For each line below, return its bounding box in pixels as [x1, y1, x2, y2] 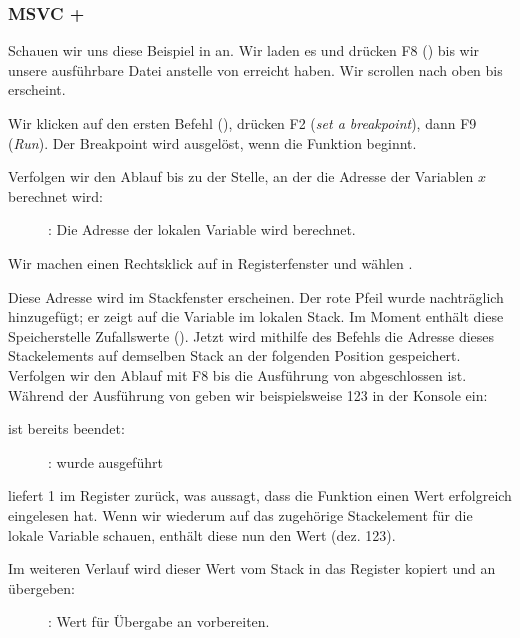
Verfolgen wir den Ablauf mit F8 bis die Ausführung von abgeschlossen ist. [8, 364, 467, 385]
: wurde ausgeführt [48, 451, 163, 472]
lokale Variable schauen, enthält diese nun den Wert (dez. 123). [8, 524, 396, 545]
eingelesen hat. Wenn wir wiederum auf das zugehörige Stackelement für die [8, 504, 473, 525]
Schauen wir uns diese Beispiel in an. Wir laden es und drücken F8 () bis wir [8, 40, 480, 61]
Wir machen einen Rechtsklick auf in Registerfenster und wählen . [8, 252, 413, 273]
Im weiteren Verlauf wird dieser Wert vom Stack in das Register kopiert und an [8, 558, 496, 579]
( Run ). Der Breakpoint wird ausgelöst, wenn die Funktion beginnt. [8, 132, 417, 153]
